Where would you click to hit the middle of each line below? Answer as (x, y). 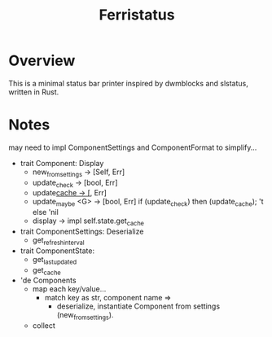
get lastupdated (55, 260)
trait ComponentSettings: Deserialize (82, 232)
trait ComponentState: (57, 251)
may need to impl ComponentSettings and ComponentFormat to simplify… (133, 147)
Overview (42, 61)
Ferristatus (137, 15)
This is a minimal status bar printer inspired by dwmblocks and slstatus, (128, 83)
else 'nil (45, 212)
